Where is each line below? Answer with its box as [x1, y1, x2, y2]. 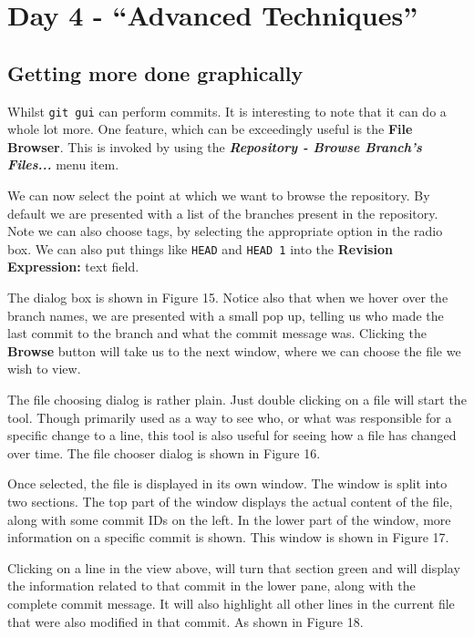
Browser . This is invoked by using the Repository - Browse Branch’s [7, 137, 422, 156]
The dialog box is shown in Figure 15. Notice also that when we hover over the [7, 288, 448, 307]
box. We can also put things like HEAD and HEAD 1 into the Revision [7, 239, 393, 258]
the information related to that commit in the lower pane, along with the [7, 576, 416, 595]
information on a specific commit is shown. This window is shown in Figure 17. [7, 528, 449, 547]
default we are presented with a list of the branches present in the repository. [7, 203, 438, 222]
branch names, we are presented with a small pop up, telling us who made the [7, 305, 444, 324]
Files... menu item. [7, 155, 119, 174]
